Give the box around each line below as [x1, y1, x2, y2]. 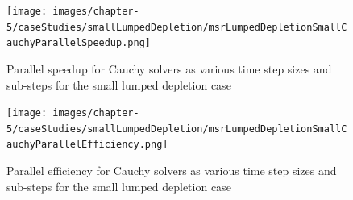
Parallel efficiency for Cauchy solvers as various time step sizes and [6, 162, 337, 179]
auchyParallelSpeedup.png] [6, 37, 151, 49]
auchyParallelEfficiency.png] [6, 139, 168, 151]
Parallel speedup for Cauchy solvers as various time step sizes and [6, 60, 332, 77]
